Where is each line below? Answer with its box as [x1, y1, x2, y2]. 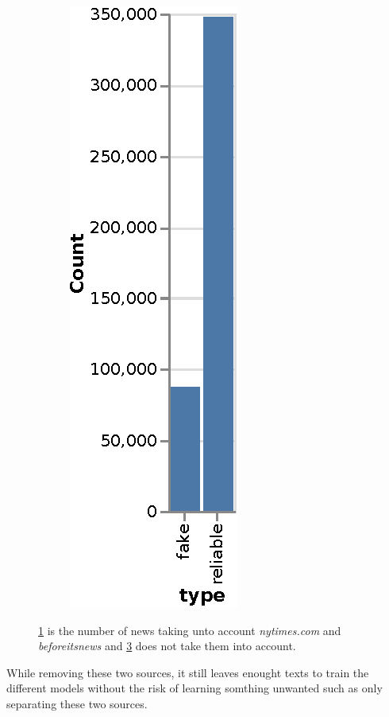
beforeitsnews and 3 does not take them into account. [38, 637, 296, 654]
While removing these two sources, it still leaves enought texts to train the [6, 664, 369, 680]
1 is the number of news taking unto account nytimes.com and [38, 622, 341, 638]
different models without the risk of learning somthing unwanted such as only [6, 680, 383, 696]
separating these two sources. [6, 695, 148, 711]
